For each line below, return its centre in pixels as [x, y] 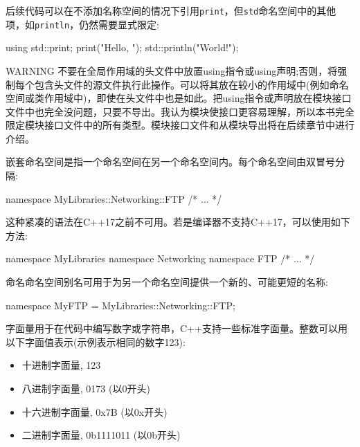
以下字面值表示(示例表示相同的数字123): [96, 341]
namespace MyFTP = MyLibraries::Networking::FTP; [120, 305]
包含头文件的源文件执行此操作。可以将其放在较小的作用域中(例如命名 [191, 84]
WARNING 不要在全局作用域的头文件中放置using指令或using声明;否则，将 [172, 70]
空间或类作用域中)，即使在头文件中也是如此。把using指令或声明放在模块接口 [179, 98]
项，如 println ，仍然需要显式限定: [83, 24]
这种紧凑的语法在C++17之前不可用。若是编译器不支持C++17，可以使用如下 [178, 222]
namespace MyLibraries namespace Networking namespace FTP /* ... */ [160, 258]
